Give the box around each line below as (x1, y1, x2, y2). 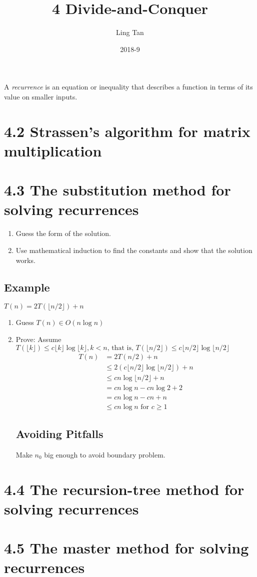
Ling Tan (116, 27, 144, 37)
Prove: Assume (15, 333, 61, 344)
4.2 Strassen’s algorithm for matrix (4, 120, 250, 141)
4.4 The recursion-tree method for (4, 478, 244, 499)
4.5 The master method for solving (4, 537, 249, 558)
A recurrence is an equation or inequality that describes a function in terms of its (4, 81, 253, 92)
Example (4, 279, 50, 294)
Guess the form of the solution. (15, 228, 111, 238)
